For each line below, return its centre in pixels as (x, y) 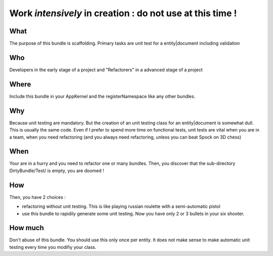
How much (27, 228)
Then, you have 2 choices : (37, 197)
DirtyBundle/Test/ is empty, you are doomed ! (57, 170)
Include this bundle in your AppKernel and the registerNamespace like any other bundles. (102, 96)
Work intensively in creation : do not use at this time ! (123, 13)
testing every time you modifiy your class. (53, 247)
